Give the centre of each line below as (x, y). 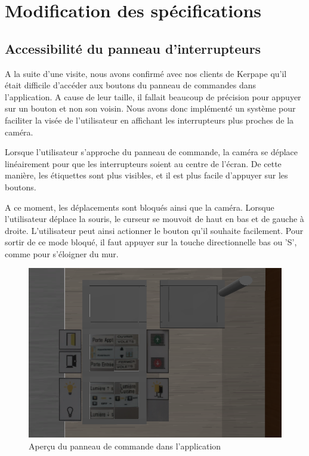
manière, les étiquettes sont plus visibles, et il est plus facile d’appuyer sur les (146, 175)
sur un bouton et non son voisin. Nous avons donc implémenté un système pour (150, 108)
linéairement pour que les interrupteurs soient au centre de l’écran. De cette (143, 163)
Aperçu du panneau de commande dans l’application (125, 446)
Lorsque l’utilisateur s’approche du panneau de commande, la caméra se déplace (152, 152)
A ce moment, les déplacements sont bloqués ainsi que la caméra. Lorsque (140, 207)
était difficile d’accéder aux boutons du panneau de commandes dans (131, 85)
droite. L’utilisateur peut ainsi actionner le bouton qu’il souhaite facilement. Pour (154, 230)
